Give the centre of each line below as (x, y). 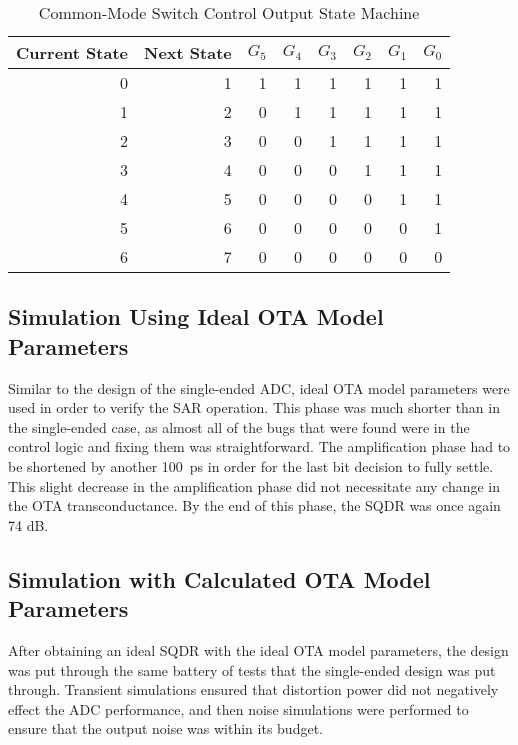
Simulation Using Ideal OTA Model (196, 316)
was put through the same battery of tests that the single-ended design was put (252, 669)
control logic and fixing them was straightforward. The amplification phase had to (259, 446)
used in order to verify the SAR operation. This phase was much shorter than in (254, 407)
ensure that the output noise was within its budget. (165, 728)
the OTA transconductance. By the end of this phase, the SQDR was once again (254, 505)
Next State (188, 52)
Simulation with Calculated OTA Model (219, 578)
